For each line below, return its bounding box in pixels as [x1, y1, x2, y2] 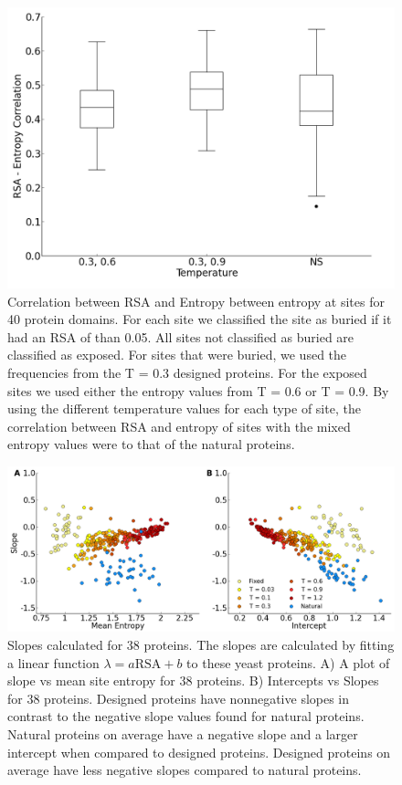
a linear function [7, 653, 100, 672]
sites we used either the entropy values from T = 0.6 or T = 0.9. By [7, 381, 389, 400]
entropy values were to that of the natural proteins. [7, 434, 295, 454]
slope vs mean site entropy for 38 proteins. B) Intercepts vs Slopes [7, 671, 379, 690]
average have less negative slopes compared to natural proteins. [7, 760, 362, 780]
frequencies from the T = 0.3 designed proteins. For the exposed [7, 363, 367, 382]
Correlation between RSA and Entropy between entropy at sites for [7, 291, 385, 310]
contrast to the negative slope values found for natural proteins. [7, 706, 365, 726]
